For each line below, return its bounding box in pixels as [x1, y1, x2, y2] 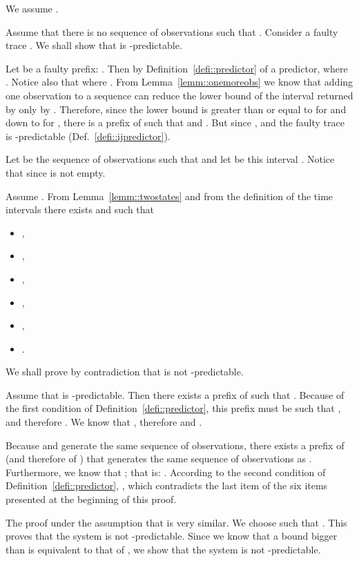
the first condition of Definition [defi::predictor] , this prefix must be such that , [6, 401, 341, 415]
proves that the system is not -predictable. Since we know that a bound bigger [6, 529, 338, 543]
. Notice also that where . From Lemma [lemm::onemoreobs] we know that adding [6, 75, 353, 89]
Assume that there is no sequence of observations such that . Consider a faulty [6, 24, 338, 39]
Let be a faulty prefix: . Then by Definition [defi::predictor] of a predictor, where [6, 61, 348, 75]
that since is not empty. [6, 165, 106, 179]
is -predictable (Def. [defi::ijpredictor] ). [6, 128, 171, 143]
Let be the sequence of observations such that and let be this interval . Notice [6, 152, 335, 166]
